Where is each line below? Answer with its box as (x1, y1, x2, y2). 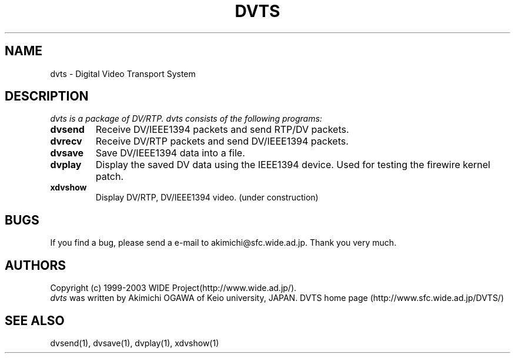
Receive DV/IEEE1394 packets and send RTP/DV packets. (95, 123, 349, 136)
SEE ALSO (5, 313, 65, 328)
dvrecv (50, 135, 82, 148)
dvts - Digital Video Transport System (50, 68, 196, 79)
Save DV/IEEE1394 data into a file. (95, 147, 245, 159)
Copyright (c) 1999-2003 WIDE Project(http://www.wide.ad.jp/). (50, 283, 297, 293)
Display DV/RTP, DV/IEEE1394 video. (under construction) (95, 192, 319, 203)
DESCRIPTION (5, 89, 89, 104)
